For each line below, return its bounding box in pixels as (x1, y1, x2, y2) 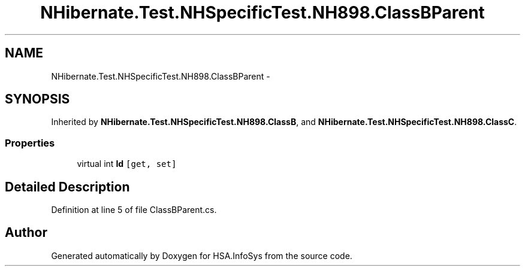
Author (5, 225, 47, 240)
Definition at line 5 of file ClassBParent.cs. (51, 205, 217, 215)
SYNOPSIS (5, 92, 70, 107)
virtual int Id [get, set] (77, 159, 177, 169)
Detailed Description (5, 179, 130, 194)
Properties (5, 136, 55, 149)
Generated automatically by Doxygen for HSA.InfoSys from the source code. (51, 250, 352, 261)
